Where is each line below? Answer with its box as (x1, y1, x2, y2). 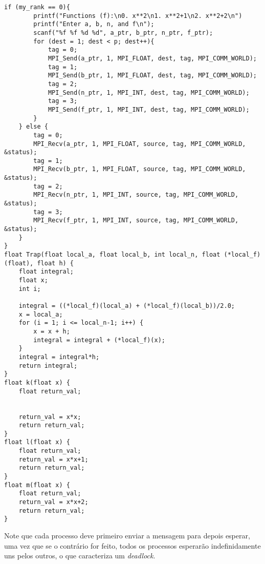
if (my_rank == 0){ (4, 4, 70, 11)
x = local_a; (18, 310, 63, 318)
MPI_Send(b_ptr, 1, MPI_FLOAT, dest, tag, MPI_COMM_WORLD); (48, 72, 257, 79)
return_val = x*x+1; (18, 455, 89, 463)
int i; (18, 285, 41, 293)
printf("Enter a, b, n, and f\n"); (33, 20, 154, 28)
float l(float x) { (4, 438, 70, 446)
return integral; (18, 362, 78, 369)
